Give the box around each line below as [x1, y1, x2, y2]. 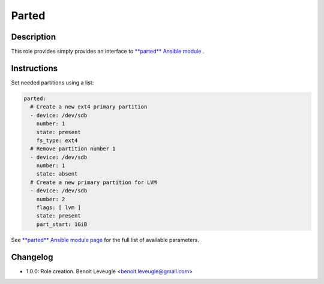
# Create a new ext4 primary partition [30, 104, 148, 110]
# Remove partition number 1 [30, 146, 116, 152]
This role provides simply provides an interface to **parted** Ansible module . [11, 48, 205, 55]
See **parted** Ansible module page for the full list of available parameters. [11, 236, 199, 243]
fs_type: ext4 [36, 137, 78, 144]
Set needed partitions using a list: [11, 78, 94, 86]
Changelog [11, 252, 53, 262]
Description [11, 32, 56, 42]
